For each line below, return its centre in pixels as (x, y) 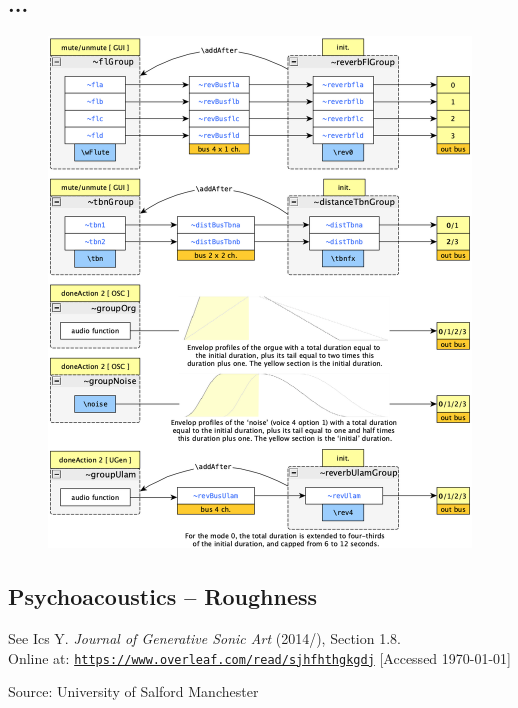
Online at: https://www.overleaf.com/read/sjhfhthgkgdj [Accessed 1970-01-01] (260, 657)
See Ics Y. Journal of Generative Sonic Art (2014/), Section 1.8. (204, 638)
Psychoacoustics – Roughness (163, 596)
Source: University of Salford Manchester (133, 691)
